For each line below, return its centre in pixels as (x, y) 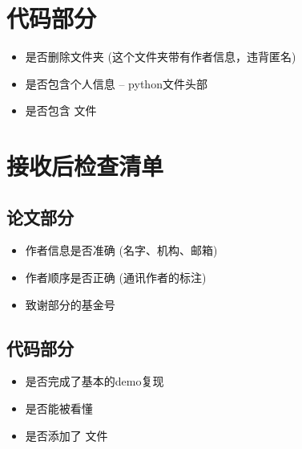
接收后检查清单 (85, 166)
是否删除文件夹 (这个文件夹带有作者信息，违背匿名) (161, 57)
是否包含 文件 (61, 110)
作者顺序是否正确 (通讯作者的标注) (116, 278)
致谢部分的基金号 (70, 304)
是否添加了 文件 (66, 435)
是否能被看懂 (59, 408)
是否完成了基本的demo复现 (95, 381)
